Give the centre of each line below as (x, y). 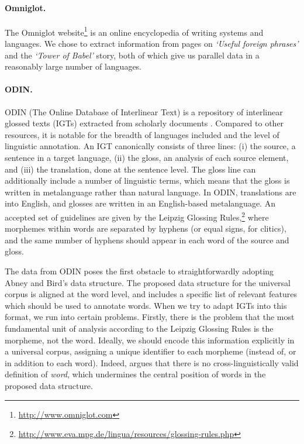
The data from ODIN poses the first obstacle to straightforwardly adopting (139, 271)
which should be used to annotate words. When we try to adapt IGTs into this (146, 305)
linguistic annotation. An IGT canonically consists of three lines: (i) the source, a (150, 146)
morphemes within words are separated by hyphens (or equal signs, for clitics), (146, 228)
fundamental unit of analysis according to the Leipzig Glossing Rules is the (139, 328)
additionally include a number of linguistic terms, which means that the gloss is (147, 180)
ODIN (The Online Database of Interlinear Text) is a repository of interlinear (144, 111)
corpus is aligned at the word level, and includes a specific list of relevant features (151, 294)
